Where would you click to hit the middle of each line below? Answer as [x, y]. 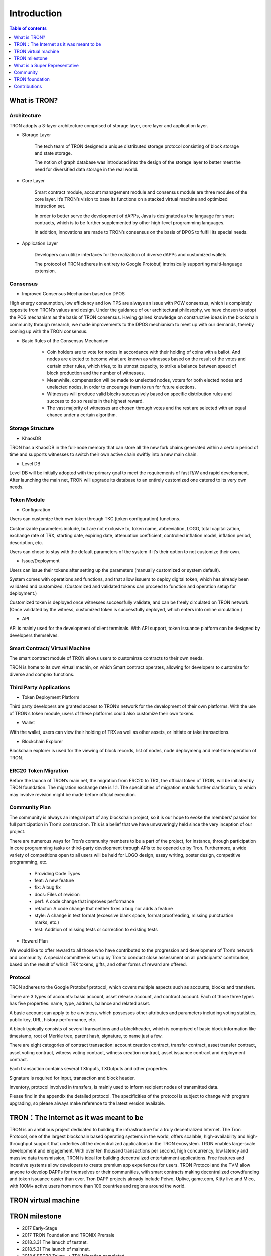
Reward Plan [35, 941]
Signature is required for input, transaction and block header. [72, 1078]
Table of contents [28, 28]
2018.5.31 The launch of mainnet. [56, 1249]
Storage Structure [32, 428]
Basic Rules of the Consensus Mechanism [65, 340]
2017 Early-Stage [40, 1228]
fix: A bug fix [48, 887]
